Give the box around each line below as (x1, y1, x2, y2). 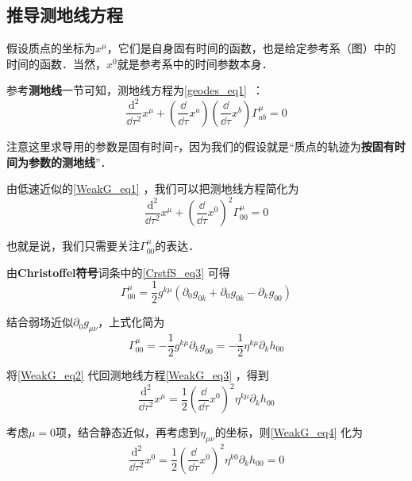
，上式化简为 (98, 314, 165, 330)
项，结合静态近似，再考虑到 (56, 424, 201, 441)
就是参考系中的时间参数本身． (117, 55, 273, 71)
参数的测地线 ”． (28, 153, 112, 170)
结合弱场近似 (6, 314, 73, 330)
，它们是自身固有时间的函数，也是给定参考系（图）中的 (106, 40, 396, 56)
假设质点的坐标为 (6, 40, 95, 56)
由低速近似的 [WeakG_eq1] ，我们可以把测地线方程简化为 (6, 180, 299, 197)
